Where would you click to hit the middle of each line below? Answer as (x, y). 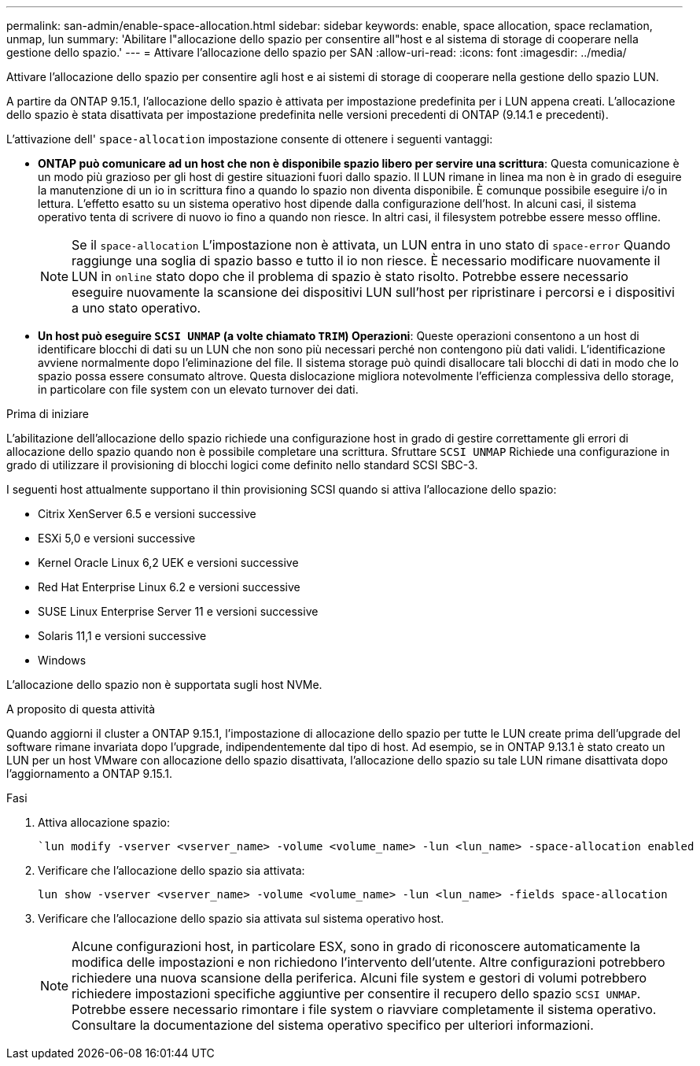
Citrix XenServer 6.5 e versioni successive (147, 514)
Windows (62, 660)
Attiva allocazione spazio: (104, 822)
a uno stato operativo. (136, 308)
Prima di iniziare (48, 414)
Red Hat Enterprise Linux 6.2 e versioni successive (169, 587)
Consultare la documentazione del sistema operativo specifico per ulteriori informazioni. (333, 1025)
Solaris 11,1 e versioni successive (122, 636)
